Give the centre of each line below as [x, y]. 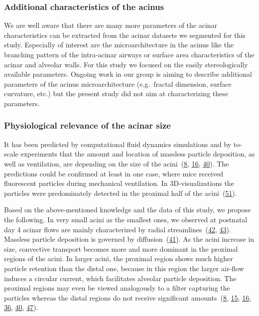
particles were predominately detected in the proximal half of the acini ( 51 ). [121, 193]
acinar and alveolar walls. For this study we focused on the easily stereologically [126, 64]
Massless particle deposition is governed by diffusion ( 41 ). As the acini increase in [129, 239]
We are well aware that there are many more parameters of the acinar [111, 25]
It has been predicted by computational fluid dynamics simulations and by [118, 144]
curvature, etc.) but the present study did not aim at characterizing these [116, 93]
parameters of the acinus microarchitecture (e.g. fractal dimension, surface [118, 83]
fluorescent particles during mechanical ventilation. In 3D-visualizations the [119, 183]
